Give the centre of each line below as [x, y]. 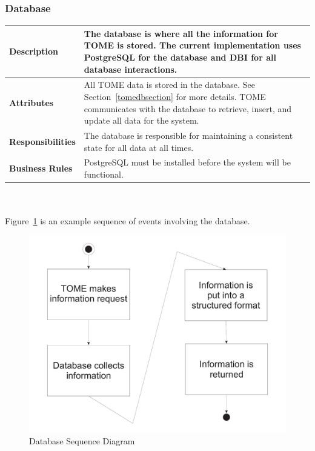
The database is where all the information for [181, 33]
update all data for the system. [141, 120]
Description [34, 51]
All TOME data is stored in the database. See [169, 85]
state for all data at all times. [139, 147]
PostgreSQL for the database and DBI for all [180, 57]
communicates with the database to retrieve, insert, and [188, 108]
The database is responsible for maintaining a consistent [188, 135]
